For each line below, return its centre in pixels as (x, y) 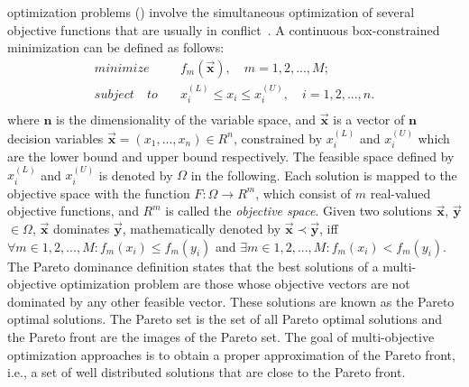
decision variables (55, 138)
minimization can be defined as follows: (116, 47)
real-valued (400, 193)
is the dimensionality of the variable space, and (186, 120)
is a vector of (369, 120)
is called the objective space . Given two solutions (299, 211)
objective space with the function (99, 193)
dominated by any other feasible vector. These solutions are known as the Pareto (231, 301)
